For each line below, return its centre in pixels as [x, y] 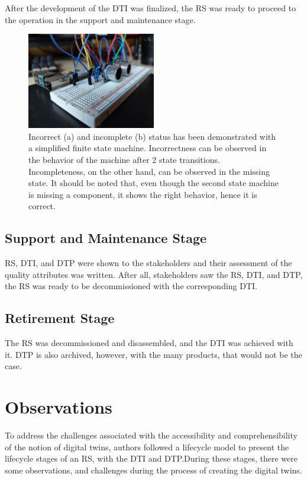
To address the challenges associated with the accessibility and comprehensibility [151, 435]
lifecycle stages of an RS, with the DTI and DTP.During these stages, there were [151, 458]
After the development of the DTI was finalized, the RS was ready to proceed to [151, 8]
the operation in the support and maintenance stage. [100, 19]
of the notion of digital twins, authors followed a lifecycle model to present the [147, 447]
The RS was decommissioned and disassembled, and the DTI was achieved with [149, 343]
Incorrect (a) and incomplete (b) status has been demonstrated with [152, 136]
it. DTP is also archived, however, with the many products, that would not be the [153, 354]
